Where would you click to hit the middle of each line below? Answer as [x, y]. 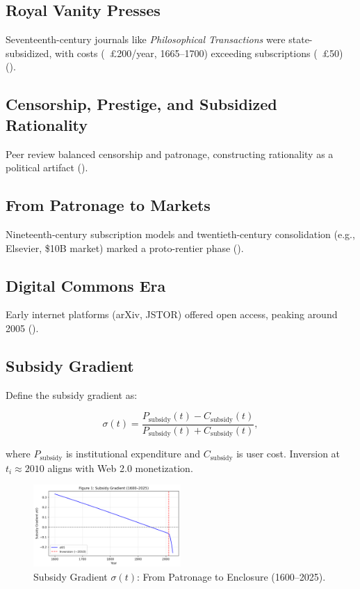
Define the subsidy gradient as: [72, 394]
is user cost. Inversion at [288, 454]
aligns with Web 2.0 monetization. [120, 468]
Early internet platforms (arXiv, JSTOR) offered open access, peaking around [172, 314]
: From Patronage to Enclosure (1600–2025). [231, 576]
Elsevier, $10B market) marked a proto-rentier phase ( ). [125, 248]
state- [301, 39]
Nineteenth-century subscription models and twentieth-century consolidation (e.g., [180, 234]
